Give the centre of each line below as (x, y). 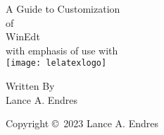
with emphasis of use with (62, 50)
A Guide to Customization (63, 8)
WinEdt (23, 36)
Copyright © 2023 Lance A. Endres (82, 123)
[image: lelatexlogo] (56, 63)
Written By (30, 86)
